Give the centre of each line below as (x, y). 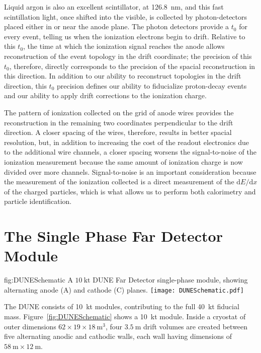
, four (114, 326)
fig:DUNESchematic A (38, 280)
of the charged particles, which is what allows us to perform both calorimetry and (130, 191)
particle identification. (38, 201)
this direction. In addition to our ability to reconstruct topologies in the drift (123, 76)
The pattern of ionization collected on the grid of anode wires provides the (119, 112)
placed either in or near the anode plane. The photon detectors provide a (117, 26)
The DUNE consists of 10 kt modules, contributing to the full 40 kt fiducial (122, 306)
